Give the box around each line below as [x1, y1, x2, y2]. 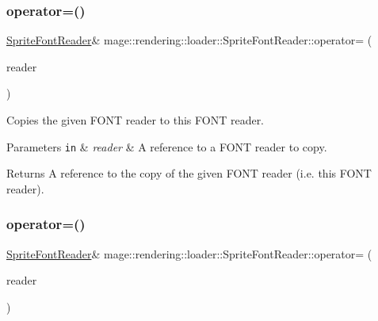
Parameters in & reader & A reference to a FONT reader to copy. [6, 138, 327, 155]
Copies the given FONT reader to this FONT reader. [6, 112, 265, 128]
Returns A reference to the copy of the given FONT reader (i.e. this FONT [6, 165, 372, 182]
